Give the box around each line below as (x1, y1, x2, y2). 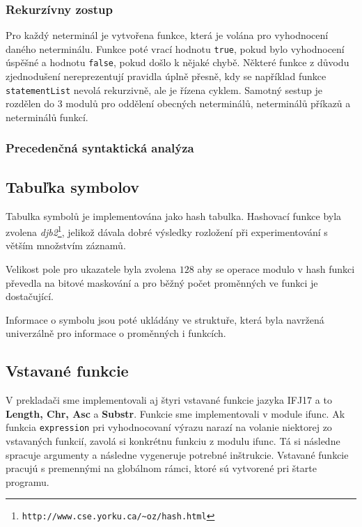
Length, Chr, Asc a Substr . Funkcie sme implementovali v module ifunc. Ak (6, 406, 345, 420)
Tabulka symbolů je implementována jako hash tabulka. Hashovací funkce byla (6, 208, 342, 223)
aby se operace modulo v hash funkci (197, 262, 355, 276)
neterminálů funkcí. (6, 109, 88, 124)
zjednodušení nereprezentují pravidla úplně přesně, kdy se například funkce (6, 69, 326, 84)
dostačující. (6, 289, 54, 304)
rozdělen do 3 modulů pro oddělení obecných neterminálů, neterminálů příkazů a (6, 96, 351, 111)
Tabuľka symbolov (6, 175, 140, 197)
